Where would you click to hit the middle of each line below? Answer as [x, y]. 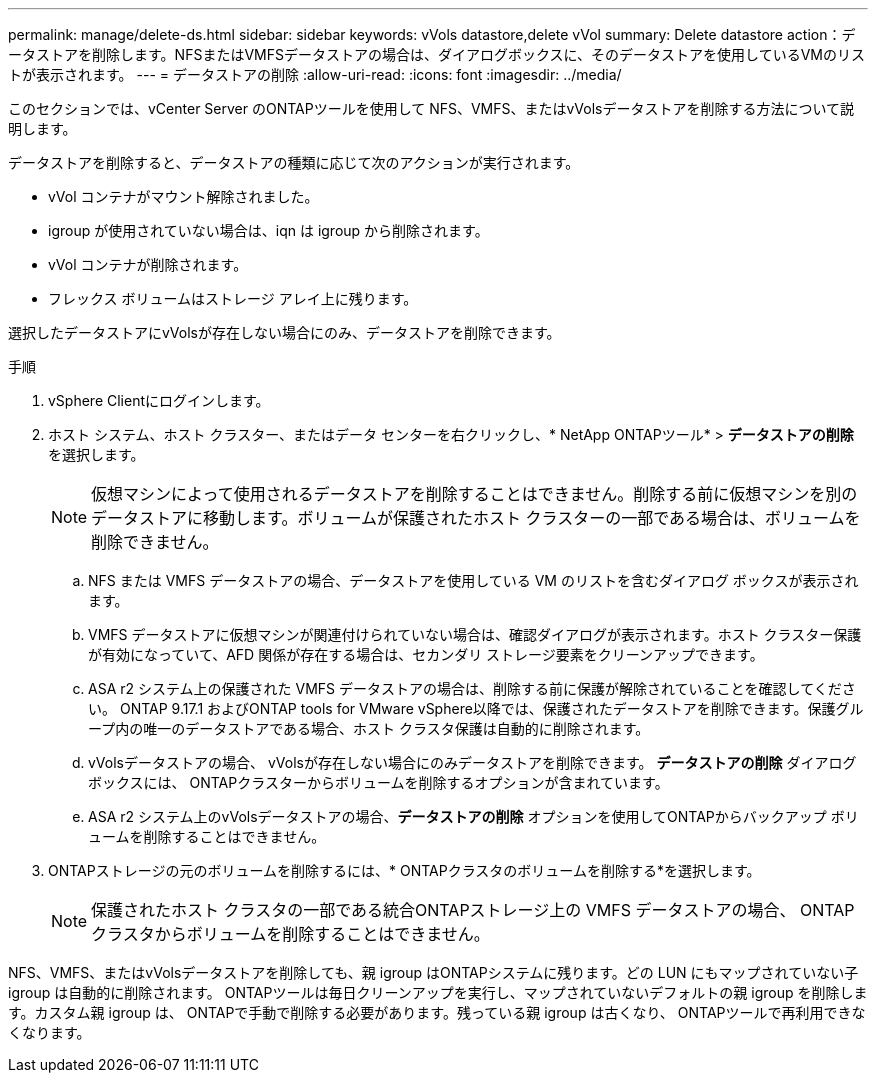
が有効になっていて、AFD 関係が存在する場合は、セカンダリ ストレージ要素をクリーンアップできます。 [426, 654]
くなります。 [49, 1032]
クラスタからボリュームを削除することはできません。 [290, 934]
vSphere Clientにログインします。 [159, 400]
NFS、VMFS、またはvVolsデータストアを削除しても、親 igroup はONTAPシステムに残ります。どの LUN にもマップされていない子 [433, 972]
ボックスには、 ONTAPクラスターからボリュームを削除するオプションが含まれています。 [378, 782]
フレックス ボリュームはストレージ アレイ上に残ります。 [233, 298]
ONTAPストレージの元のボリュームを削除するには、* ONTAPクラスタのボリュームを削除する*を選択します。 [404, 870]
